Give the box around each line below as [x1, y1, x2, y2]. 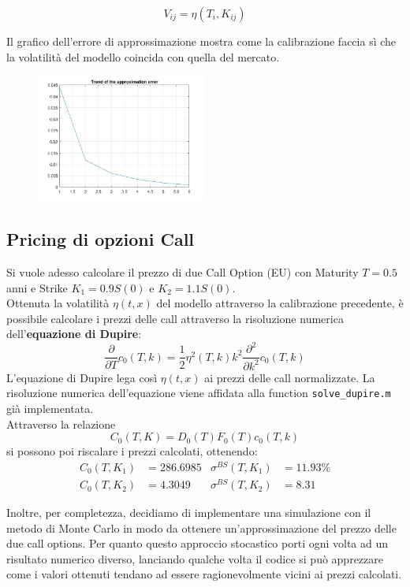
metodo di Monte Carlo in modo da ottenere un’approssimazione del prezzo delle [6, 519, 397, 536]
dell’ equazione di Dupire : [6, 325, 142, 342]
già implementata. [6, 400, 94, 417]
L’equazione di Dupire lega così [6, 369, 158, 385]
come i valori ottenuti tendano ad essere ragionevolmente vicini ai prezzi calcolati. [6, 566, 402, 582]
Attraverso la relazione [6, 415, 116, 432]
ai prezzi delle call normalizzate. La [204, 369, 375, 385]
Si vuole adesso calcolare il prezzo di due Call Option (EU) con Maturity [6, 263, 359, 280]
